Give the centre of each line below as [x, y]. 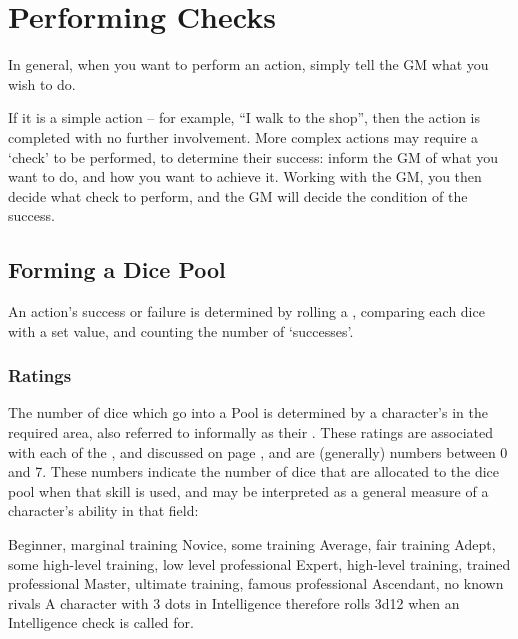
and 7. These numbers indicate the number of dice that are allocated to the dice [254, 471]
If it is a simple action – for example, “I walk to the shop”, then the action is [244, 117]
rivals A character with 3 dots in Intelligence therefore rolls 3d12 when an [234, 602]
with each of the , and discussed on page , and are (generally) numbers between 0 [258, 451]
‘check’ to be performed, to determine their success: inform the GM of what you [253, 156]
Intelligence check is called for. [101, 622]
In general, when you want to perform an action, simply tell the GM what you [248, 64]
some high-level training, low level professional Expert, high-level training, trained [259, 563]
